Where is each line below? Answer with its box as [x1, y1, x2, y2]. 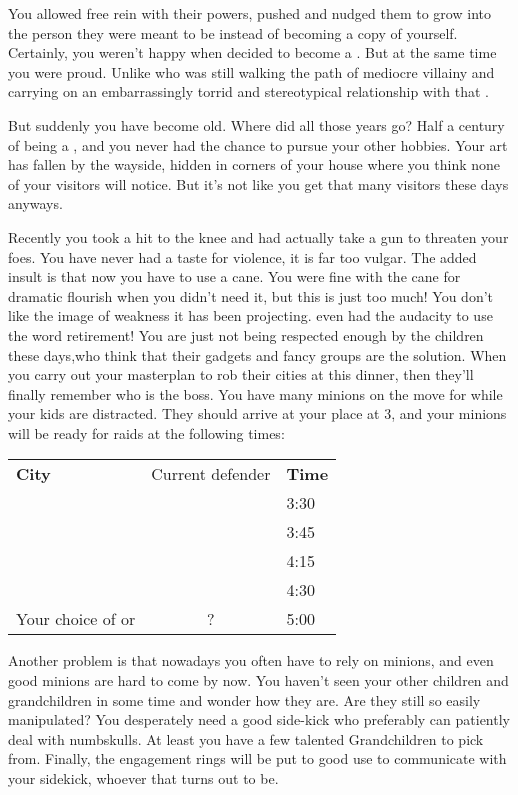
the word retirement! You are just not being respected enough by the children [8, 324, 484, 345]
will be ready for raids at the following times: [8, 422, 285, 443]
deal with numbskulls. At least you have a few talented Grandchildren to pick [8, 728, 484, 749]
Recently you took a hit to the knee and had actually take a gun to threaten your [8, 226, 509, 247]
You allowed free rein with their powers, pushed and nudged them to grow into [8, 3, 491, 23]
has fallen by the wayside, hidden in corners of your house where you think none [8, 154, 501, 175]
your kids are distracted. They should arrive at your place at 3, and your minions [8, 403, 507, 424]
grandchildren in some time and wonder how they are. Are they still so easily [8, 689, 481, 710]
